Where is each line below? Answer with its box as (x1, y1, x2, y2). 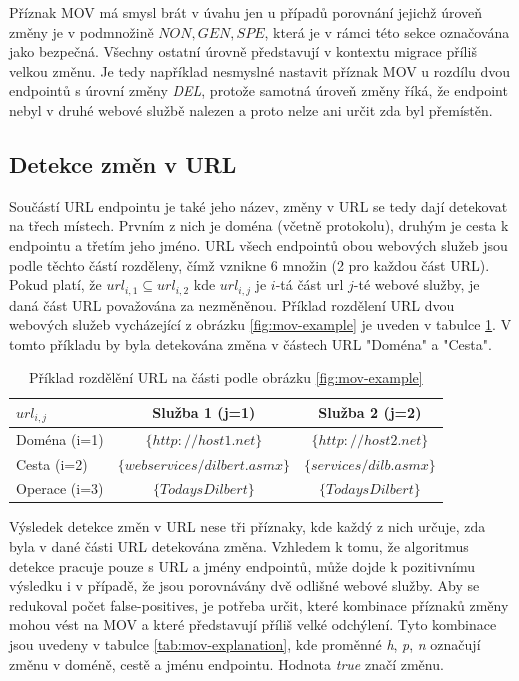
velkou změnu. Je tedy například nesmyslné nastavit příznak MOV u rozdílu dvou (9, 60, 511, 81)
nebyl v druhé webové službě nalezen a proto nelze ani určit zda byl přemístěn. (9, 99, 493, 120)
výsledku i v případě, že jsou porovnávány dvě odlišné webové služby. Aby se (9, 575, 480, 596)
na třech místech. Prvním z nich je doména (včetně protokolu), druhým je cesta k (9, 215, 509, 236)
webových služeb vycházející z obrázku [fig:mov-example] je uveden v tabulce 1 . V (9, 314, 512, 335)
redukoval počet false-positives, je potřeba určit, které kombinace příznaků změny (9, 594, 509, 615)
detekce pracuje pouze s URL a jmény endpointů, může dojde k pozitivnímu (9, 555, 476, 576)
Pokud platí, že (9, 274, 102, 295)
